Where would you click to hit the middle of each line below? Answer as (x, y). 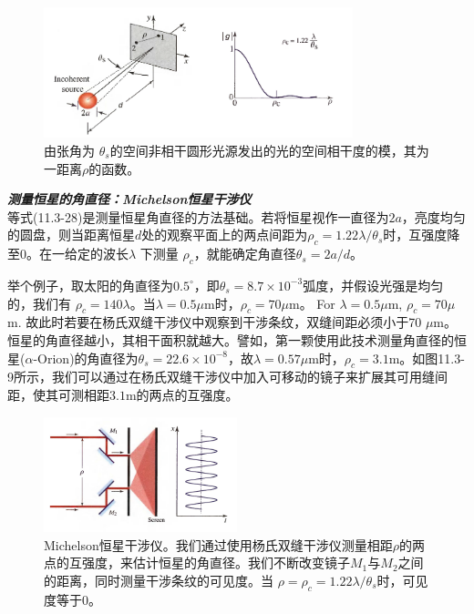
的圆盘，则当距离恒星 (71, 235)
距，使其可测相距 (58, 394)
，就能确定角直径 (245, 254)
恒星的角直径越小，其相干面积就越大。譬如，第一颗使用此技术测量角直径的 (231, 339)
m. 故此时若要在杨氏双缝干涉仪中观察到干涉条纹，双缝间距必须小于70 (215, 322)
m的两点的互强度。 (182, 394)
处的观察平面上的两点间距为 (225, 235)
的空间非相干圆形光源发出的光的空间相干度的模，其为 (269, 151)
